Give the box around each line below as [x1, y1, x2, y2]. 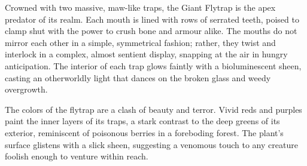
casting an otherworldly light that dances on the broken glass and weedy [5, 71, 271, 84]
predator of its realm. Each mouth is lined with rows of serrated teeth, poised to [5, 13, 299, 25]
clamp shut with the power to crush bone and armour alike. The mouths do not [5, 24, 297, 37]
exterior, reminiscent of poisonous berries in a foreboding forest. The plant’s [5, 126, 284, 139]
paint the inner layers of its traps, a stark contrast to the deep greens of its [5, 115, 280, 127]
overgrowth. [5, 83, 48, 96]
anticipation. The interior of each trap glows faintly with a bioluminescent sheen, [5, 59, 302, 72]
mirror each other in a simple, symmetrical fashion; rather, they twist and [5, 36, 276, 48]
